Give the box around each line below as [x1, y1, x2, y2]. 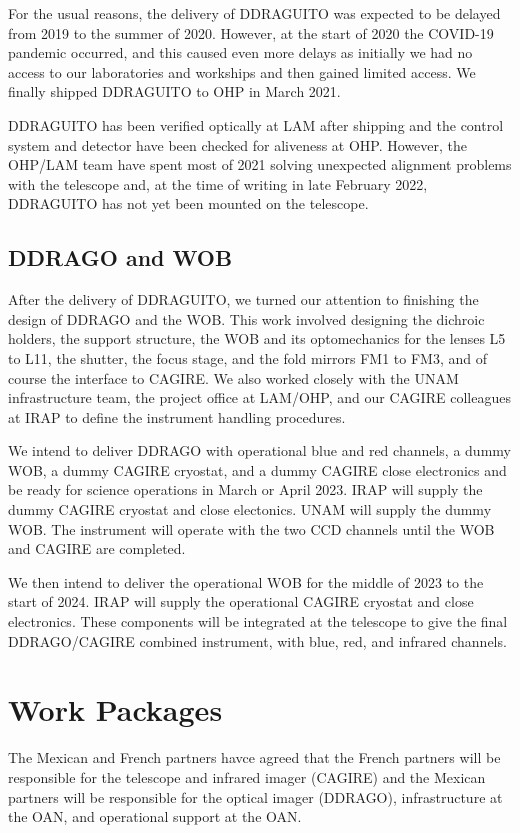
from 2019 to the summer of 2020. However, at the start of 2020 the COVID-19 [8, 22, 494, 43]
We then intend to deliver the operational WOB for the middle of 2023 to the [8, 571, 484, 592]
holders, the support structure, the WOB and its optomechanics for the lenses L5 [8, 328, 506, 349]
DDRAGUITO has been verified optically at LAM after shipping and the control [8, 114, 504, 135]
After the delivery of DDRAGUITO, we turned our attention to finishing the [8, 289, 479, 310]
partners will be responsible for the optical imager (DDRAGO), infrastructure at [8, 786, 503, 807]
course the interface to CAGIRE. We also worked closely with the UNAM [8, 367, 459, 388]
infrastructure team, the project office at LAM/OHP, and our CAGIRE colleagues [8, 387, 511, 408]
